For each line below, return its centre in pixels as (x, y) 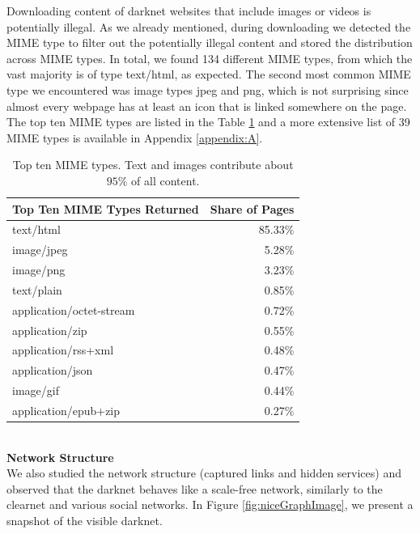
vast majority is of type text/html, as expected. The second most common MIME (209, 74)
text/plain (37, 289)
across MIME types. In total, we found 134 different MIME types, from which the (210, 58)
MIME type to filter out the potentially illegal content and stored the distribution (210, 42)
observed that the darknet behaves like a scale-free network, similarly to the (195, 488)
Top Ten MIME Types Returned (106, 208)
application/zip (50, 330)
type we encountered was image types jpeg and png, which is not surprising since (208, 89)
